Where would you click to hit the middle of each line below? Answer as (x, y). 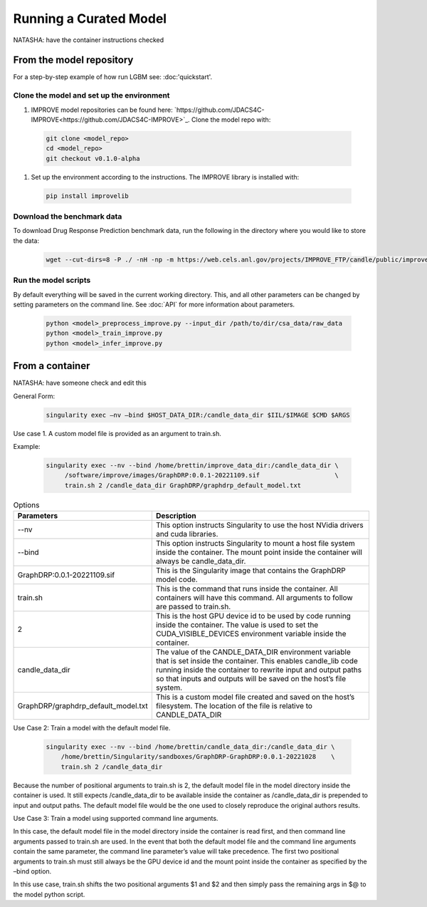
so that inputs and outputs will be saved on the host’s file (251, 679)
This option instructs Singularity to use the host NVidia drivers (259, 525)
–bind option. (32, 871)
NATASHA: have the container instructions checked (89, 40)
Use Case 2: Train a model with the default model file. (92, 728)
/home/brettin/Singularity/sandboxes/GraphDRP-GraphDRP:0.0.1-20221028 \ (198, 757)
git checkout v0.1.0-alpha (93, 158)
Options (26, 504)
